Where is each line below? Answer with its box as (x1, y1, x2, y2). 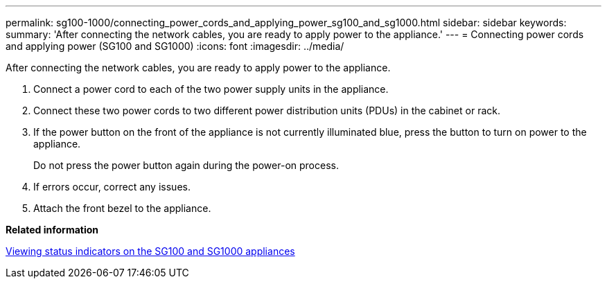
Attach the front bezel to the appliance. (33, 202, 211, 214)
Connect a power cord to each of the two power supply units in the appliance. (33, 83, 389, 95)
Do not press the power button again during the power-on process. (33, 159, 339, 171)
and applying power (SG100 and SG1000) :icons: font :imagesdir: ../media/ (6, 40, 344, 52)
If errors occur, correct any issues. (33, 181, 191, 193)
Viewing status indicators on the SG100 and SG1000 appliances (6, 245, 295, 257)
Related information (6, 224, 99, 236)
